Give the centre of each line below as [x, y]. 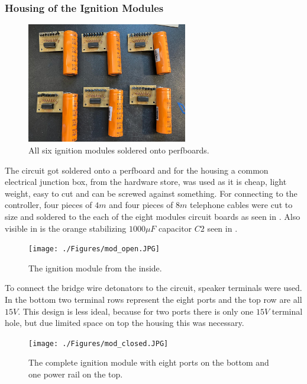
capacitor [175, 228]
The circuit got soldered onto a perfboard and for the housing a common [137, 170]
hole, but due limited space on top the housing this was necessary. [125, 323]
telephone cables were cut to [241, 205]
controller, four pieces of [49, 205]
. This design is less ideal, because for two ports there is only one [136, 311]
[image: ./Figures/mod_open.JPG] [94, 249]
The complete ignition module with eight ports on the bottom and [149, 362]
